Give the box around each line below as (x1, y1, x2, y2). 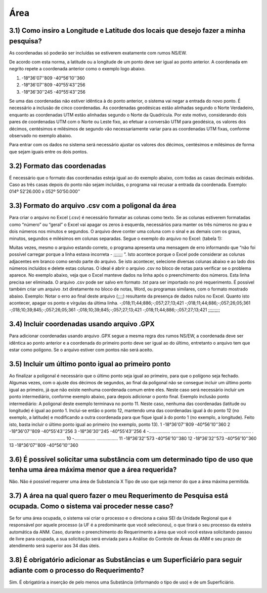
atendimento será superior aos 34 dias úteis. (9, 543, 100, 549)
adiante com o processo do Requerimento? (9, 566, 144, 575)
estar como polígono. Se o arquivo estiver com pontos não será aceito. (9, 347, 153, 353)
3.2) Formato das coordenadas (9, 162, 106, 170)
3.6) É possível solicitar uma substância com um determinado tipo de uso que (9, 455, 253, 464)
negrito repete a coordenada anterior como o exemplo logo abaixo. (9, 66, 146, 72)
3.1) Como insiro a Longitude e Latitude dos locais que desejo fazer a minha (9, 26, 246, 35)
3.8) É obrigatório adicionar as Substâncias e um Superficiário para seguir (9, 556, 242, 564)
